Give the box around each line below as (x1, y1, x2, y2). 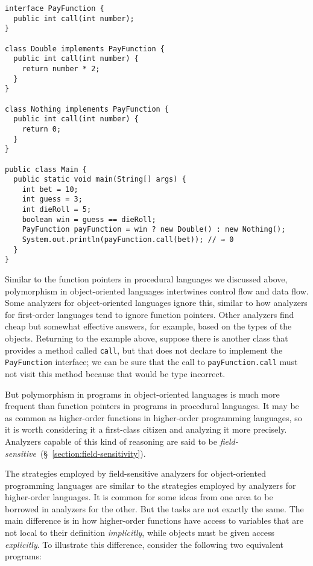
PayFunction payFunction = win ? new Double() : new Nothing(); (22, 225, 286, 234)
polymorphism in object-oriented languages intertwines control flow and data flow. (5, 284, 309, 297)
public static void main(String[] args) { (13, 175, 186, 184)
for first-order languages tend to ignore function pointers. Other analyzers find (5, 308, 294, 320)
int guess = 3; (22, 195, 83, 204)
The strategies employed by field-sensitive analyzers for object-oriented (5, 467, 266, 480)
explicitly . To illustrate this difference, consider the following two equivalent (5, 538, 284, 550)
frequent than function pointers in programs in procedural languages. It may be (5, 399, 299, 412)
